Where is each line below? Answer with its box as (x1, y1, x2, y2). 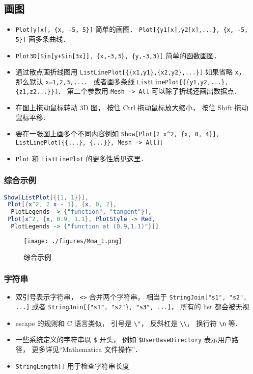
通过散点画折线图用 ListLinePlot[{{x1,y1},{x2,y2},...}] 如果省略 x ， (15, 67, 246, 77)
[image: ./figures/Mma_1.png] (24, 237, 122, 245)
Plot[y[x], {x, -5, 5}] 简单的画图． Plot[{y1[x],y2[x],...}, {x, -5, (15, 24, 248, 34)
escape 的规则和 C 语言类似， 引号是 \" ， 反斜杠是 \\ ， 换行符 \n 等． (15, 318, 242, 328)
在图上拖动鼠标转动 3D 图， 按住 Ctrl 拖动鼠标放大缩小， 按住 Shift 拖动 (15, 102, 248, 113)
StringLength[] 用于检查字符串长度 (15, 360, 129, 371)
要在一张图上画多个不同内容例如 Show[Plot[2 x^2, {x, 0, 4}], (15, 128, 220, 139)
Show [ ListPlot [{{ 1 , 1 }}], (4, 194, 88, 201)
